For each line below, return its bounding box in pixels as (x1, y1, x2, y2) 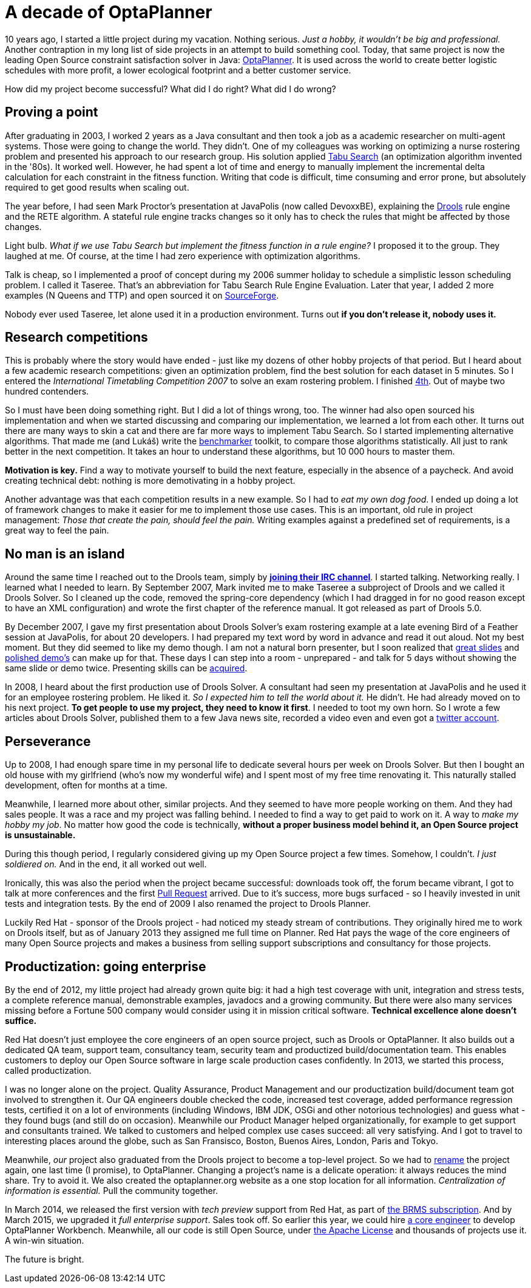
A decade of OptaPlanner (5, 2, 212, 22)
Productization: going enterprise (5, 958, 206, 974)
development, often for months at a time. (5, 780, 167, 791)
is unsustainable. (5, 830, 76, 841)
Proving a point (5, 104, 98, 120)
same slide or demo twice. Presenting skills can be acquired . (5, 663, 248, 674)
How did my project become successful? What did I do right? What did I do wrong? (5, 83, 336, 94)
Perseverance (5, 733, 91, 749)
